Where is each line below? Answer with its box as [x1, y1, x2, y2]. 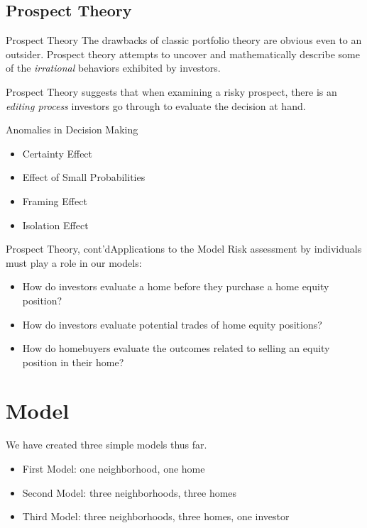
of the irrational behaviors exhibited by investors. [6, 60, 221, 75]
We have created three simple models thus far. [6, 437, 207, 452]
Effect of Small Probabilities [22, 170, 146, 185]
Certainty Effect [22, 145, 93, 160]
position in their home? [22, 354, 124, 369]
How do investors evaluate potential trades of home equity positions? [22, 317, 322, 331]
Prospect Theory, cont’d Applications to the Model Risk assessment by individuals [6, 241, 362, 256]
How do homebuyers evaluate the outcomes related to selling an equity [22, 341, 330, 356]
